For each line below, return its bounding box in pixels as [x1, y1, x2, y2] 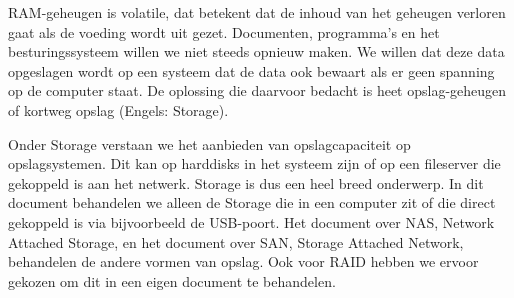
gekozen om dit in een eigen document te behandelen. [8, 270, 336, 291]
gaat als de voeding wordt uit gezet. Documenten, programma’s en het [8, 21, 440, 42]
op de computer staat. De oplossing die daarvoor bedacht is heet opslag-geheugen [8, 80, 507, 101]
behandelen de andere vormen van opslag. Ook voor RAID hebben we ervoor [8, 251, 479, 272]
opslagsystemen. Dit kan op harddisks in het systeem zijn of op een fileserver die [8, 153, 501, 174]
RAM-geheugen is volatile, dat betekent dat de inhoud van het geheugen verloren [8, 2, 506, 22]
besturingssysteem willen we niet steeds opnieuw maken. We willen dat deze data [8, 41, 505, 62]
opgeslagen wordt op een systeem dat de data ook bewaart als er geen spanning [8, 60, 495, 81]
